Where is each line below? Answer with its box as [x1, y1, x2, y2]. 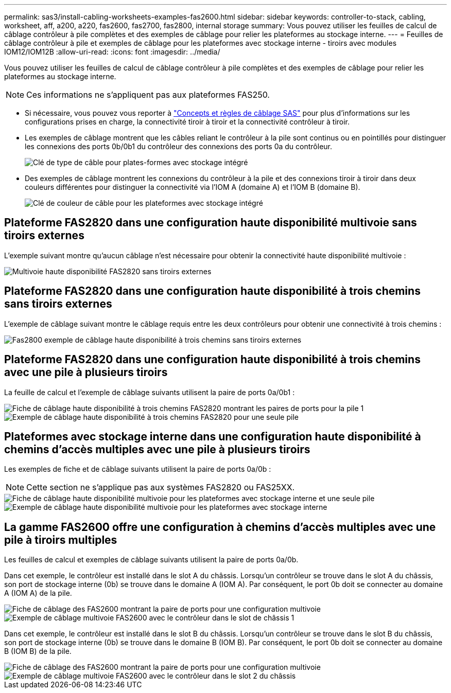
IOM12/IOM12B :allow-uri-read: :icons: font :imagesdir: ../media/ [4, 47, 220, 56]
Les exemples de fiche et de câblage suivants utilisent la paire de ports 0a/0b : [4, 465, 271, 474]
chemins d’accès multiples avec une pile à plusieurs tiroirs [4, 442, 310, 456]
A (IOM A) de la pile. [4, 589, 72, 598]
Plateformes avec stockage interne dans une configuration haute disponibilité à [4, 430, 421, 443]
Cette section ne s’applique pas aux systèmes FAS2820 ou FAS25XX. [26, 482, 295, 493]
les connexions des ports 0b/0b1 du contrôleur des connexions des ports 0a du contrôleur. [25, 142, 333, 151]
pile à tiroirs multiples [4, 533, 117, 546]
